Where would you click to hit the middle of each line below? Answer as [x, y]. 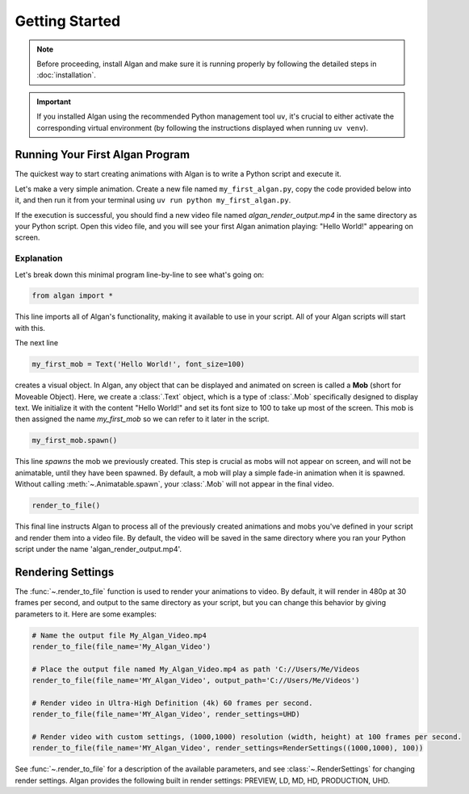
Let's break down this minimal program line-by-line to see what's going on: [140, 274]
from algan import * [72, 296]
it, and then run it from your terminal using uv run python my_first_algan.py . [153, 200]
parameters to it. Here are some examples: [86, 614]
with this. [30, 328]
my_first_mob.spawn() [75, 441]
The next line [37, 343]
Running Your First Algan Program [102, 155]
